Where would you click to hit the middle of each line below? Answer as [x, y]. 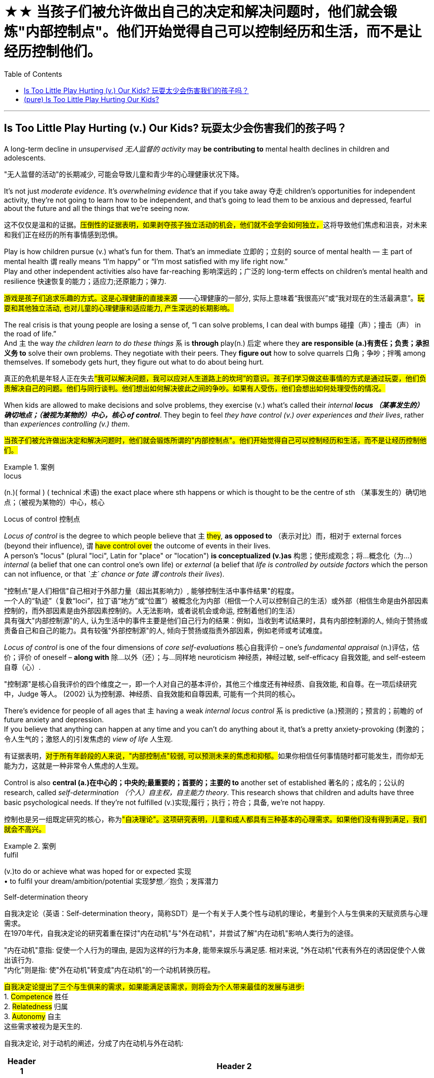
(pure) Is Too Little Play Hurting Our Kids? [91, 99]
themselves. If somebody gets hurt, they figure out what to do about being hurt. [134, 362]
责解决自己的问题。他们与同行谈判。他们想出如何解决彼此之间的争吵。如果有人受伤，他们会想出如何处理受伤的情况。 [195, 388]
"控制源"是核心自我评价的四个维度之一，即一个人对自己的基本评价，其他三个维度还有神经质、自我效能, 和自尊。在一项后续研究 [211, 684]
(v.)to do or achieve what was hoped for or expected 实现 [98, 871]
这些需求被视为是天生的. [43, 1026]
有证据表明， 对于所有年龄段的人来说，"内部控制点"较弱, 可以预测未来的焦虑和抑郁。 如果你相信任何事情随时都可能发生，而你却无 [214, 755]
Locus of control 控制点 [42, 519]
